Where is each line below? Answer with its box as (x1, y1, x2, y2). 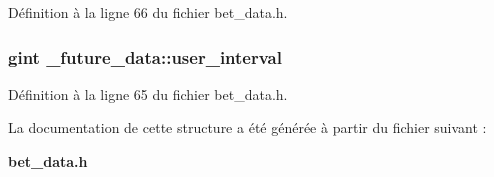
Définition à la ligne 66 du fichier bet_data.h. (8, 2, 288, 22)
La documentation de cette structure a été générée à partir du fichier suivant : (8, 117, 487, 138)
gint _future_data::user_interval (8, 44, 282, 69)
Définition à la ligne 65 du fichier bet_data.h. (8, 83, 288, 104)
